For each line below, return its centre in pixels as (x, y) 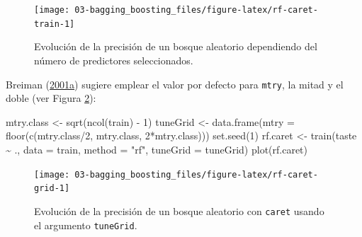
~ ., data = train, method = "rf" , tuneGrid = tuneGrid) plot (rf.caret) (157, 149)
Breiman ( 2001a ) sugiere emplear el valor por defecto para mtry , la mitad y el (175, 84)
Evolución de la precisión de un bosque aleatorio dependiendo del (176, 46)
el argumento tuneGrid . (86, 225)
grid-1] (52, 189)
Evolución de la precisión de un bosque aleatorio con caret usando (179, 210)
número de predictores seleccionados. (114, 60)
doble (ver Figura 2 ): (51, 98)
